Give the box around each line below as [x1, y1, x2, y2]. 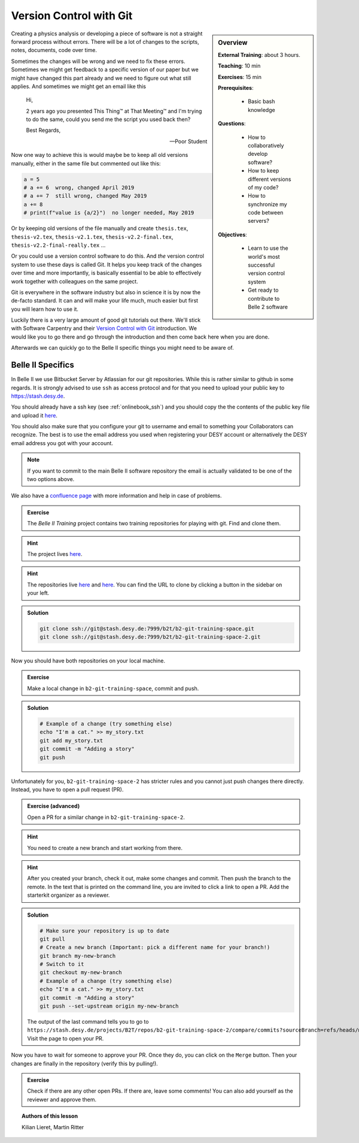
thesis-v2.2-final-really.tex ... [11, 241, 106, 249]
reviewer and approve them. [27, 1096, 97, 1103]
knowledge [248, 106, 275, 113]
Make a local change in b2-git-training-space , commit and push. [27, 685, 199, 692]
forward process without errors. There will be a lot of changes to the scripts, [11, 38, 200, 45]
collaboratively [248, 141, 284, 149]
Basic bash [248, 98, 275, 105]
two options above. [27, 476, 75, 483]
